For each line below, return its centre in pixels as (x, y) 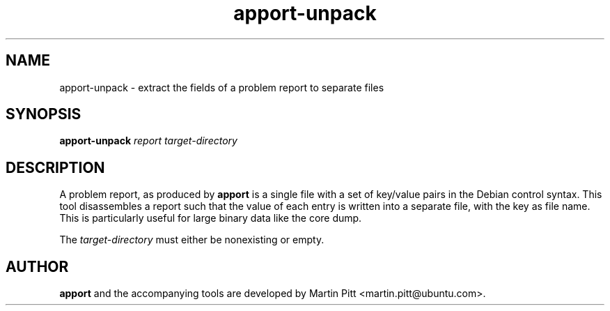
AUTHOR (37, 266)
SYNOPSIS (44, 114)
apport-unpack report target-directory (148, 141)
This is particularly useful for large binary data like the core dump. (211, 218)
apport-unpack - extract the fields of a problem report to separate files (222, 87)
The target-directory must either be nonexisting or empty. (192, 240)
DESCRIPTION (55, 167)
